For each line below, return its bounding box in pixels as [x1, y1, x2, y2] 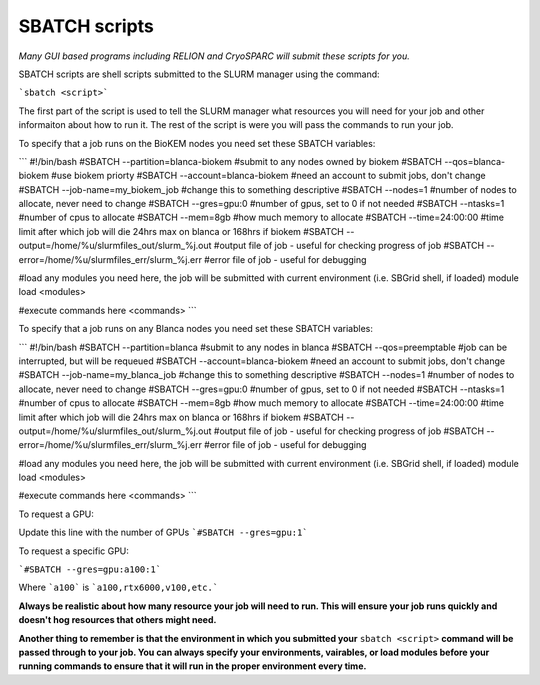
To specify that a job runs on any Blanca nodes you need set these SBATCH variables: [18, 323, 374, 335]
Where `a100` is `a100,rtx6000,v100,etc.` [18, 581, 219, 594]
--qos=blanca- [443, 155, 505, 167]
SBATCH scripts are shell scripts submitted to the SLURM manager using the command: [18, 68, 380, 80]
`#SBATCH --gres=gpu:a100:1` [18, 564, 162, 575]
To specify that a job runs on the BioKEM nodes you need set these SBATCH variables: [18, 137, 376, 149]
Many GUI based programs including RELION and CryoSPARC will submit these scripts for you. [18, 50, 410, 62]
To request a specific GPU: [18, 545, 130, 557]
